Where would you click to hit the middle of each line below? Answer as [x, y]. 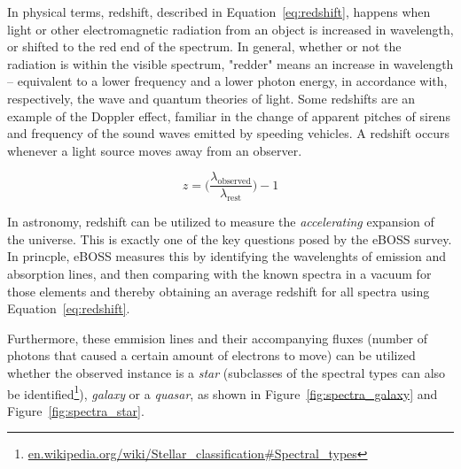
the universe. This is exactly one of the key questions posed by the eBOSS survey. [230, 238]
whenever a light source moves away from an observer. [155, 150]
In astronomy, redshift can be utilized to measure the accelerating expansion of [221, 222]
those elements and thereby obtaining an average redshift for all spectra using [219, 291]
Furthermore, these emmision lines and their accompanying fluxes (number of [217, 338]
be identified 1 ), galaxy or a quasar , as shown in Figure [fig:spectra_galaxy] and [223, 392]
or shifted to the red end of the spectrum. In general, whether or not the [204, 46]
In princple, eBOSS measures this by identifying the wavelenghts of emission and [227, 256]
